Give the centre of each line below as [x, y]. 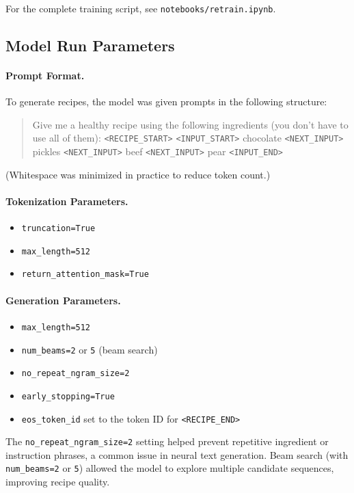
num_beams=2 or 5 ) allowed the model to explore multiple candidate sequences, [170, 468]
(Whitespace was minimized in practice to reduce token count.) [138, 174]
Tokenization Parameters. [67, 201]
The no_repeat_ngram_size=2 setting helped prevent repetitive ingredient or [167, 441]
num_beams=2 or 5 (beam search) [90, 349]
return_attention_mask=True [85, 275]
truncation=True [58, 229]
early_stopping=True [68, 396]
